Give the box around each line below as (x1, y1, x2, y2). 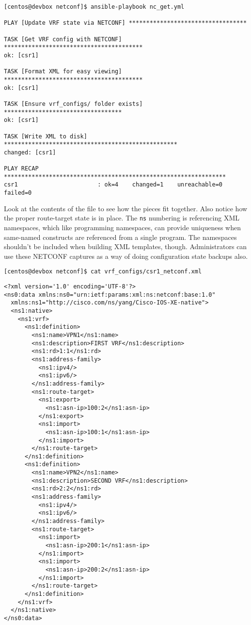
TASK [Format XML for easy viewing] (4, 68, 122, 75)
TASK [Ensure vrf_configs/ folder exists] (4, 100, 143, 107)
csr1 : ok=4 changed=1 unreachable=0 (4, 181, 223, 188)
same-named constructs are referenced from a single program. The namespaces (4, 232, 237, 242)
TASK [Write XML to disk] (4, 133, 87, 140)
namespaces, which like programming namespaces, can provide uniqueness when (4, 222, 241, 232)
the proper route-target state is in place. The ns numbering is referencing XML (4, 213, 239, 223)
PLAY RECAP (4, 165, 39, 172)
